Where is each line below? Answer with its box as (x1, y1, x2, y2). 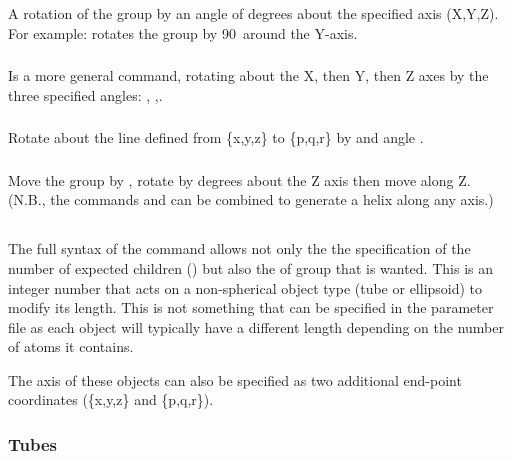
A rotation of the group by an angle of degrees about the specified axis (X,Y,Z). (8, 3, 499, 23)
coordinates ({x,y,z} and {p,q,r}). (8, 389, 214, 410)
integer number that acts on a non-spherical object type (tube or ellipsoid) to (8, 277, 483, 298)
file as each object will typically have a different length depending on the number (8, 316, 504, 337)
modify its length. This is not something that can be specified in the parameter (8, 297, 494, 318)
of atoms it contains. (8, 336, 134, 357)
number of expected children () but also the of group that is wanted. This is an (8, 257, 493, 278)
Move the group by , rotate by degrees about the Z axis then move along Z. (8, 169, 471, 190)
